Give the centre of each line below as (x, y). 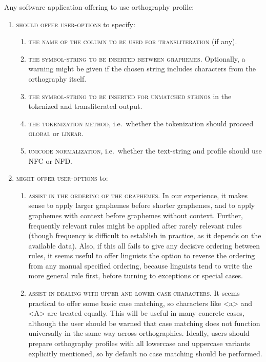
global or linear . (56, 133)
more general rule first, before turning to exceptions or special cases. (136, 275)
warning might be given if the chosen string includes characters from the (142, 69)
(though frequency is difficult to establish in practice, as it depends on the (145, 235)
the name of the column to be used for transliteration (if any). (133, 41)
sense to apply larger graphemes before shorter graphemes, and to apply (142, 205)
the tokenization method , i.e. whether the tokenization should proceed (141, 123)
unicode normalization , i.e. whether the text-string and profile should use (145, 150)
